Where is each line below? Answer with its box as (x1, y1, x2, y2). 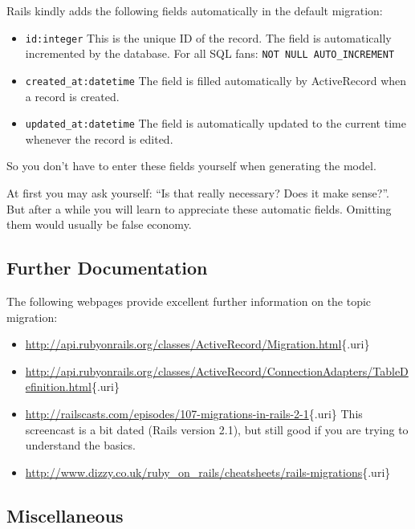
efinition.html (25, 378, 92, 395)
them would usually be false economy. (6, 216, 192, 233)
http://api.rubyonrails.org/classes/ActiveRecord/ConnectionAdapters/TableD (25, 362, 409, 379)
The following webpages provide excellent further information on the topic (6, 292, 372, 309)
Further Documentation (6, 255, 208, 280)
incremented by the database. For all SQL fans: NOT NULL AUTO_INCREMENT (25, 45, 395, 62)
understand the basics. (25, 437, 136, 454)
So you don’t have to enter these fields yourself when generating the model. (6, 157, 376, 174)
